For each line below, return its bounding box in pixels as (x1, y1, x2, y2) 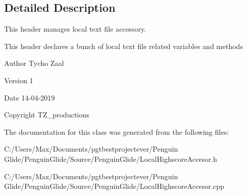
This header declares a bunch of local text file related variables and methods (4, 40, 243, 51)
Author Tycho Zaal (4, 58, 64, 68)
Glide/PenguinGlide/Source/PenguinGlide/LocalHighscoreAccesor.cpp (4, 181, 225, 191)
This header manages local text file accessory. (4, 23, 146, 34)
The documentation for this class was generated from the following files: (4, 126, 229, 137)
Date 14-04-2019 (4, 92, 55, 103)
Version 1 (4, 75, 33, 85)
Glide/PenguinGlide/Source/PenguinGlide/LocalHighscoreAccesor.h (4, 153, 217, 164)
